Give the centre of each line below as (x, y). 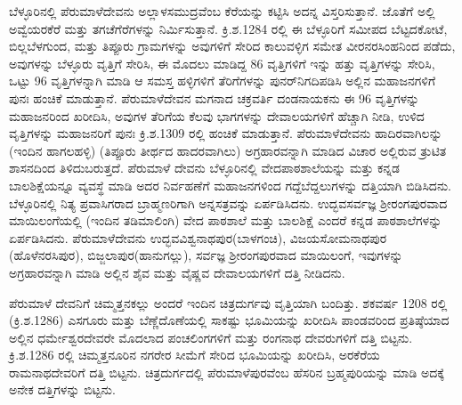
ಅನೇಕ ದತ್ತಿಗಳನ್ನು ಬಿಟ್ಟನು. (62, 389)
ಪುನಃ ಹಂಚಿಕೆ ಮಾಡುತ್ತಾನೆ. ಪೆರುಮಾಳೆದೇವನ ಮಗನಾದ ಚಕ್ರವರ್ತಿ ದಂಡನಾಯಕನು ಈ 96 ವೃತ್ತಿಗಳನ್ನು (215, 97)
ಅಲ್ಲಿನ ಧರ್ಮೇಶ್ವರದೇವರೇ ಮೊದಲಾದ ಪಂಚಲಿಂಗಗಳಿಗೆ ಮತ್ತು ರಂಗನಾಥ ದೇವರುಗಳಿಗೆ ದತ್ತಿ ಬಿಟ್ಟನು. (211, 337)
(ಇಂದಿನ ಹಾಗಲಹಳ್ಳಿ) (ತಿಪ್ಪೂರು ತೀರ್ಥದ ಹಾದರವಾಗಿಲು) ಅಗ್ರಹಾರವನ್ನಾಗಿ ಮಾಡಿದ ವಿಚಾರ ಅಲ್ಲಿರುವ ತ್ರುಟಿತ (228, 150)
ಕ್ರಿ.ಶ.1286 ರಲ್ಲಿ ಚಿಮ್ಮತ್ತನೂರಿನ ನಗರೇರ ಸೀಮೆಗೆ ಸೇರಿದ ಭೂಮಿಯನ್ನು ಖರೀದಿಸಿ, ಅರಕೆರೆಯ (195, 355)
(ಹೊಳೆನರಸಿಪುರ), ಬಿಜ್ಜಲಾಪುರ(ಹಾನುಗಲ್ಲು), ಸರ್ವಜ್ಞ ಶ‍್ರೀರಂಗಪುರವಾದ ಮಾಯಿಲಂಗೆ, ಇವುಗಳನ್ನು (206, 255)
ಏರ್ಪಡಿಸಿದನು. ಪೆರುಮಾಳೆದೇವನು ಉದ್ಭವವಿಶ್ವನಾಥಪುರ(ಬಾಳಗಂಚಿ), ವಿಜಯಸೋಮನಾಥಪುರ (198, 237)
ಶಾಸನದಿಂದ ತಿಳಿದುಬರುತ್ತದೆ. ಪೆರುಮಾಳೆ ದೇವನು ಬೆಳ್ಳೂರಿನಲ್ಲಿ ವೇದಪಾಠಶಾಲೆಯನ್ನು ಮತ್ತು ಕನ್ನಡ (204, 168)
